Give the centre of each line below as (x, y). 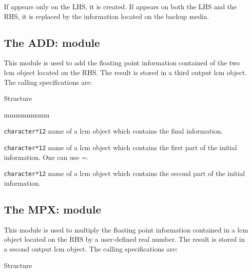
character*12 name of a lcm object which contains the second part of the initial (125, 173)
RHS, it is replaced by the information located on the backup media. (107, 16)
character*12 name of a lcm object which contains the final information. (114, 131)
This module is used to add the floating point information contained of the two (122, 63)
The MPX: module (53, 209)
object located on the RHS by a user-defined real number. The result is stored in (125, 239)
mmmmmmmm (27, 114)
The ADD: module (52, 42)
